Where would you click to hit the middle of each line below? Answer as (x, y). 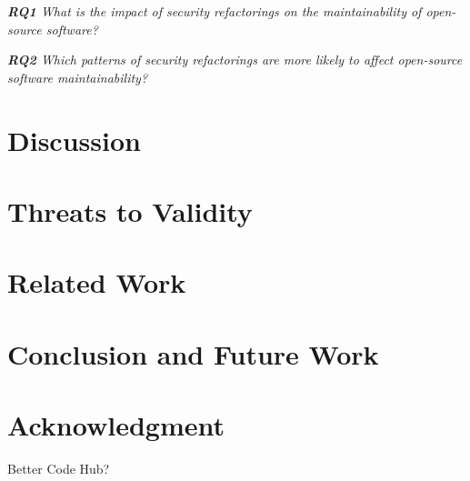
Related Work (97, 282)
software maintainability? (78, 77)
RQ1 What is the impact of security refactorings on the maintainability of (215, 11)
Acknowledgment (116, 425)
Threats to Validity (130, 210)
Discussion (74, 140)
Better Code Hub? (59, 468)
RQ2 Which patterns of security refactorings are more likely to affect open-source (235, 60)
